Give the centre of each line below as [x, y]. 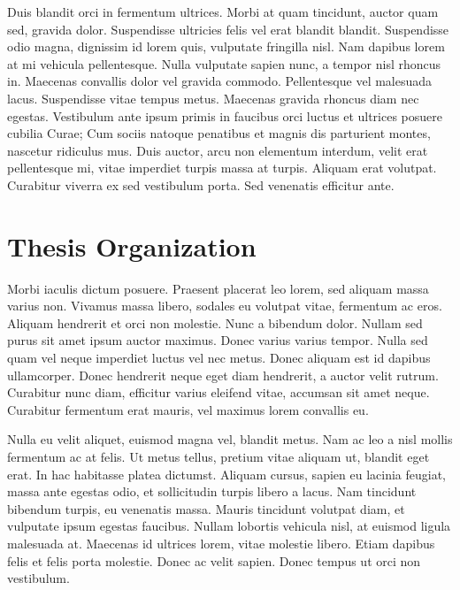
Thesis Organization [132, 245]
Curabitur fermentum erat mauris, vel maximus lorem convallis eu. [188, 409]
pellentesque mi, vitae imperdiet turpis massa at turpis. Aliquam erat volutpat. [222, 168]
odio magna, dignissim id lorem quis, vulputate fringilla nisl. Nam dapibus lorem [226, 46]
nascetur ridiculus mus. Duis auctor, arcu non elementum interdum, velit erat [218, 150]
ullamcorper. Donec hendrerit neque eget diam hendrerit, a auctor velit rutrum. [223, 375]
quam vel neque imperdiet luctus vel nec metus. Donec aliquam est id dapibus [219, 358]
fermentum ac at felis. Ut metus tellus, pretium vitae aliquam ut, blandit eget [218, 456]
